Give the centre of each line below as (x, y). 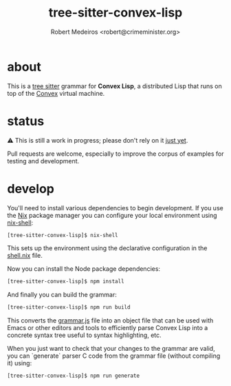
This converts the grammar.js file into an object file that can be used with (110, 321)
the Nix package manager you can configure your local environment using (112, 215)
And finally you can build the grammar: (62, 295)
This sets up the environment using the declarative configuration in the (107, 248)
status (26, 121)
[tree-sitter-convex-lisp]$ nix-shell (63, 235)
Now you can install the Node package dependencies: (84, 269)
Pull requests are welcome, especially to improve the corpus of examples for (115, 154)
